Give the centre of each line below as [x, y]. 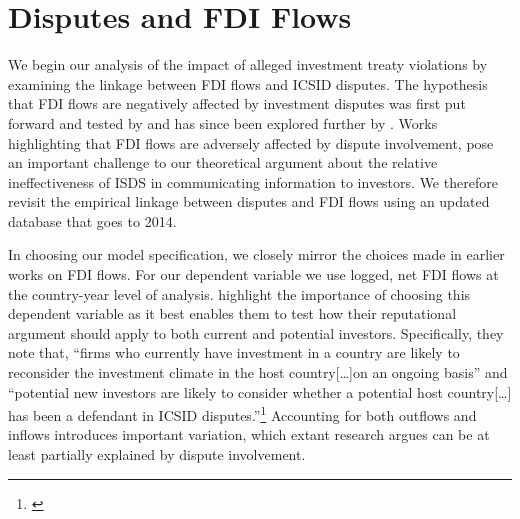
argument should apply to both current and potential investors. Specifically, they [256, 332]
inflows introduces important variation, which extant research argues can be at [249, 434]
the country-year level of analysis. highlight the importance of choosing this [239, 293]
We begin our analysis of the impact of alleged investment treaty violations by [248, 64]
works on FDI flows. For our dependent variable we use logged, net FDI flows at [253, 274]
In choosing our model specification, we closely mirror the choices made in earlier [256, 254]
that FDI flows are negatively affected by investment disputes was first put [237, 103]
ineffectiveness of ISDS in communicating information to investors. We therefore [253, 181]
